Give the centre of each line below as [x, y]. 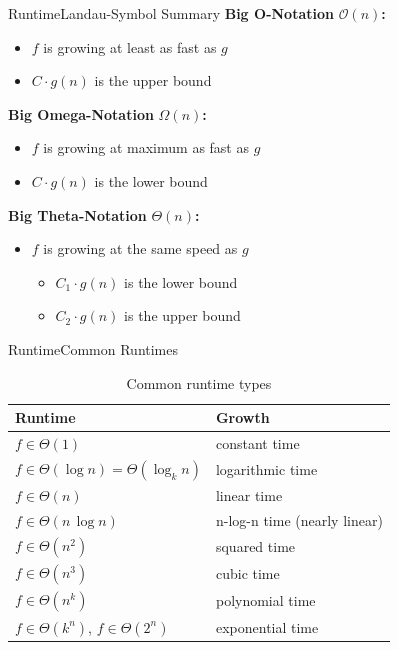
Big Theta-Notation [77, 214]
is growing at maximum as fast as [146, 147]
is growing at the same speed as [140, 248]
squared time [255, 545]
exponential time [267, 626]
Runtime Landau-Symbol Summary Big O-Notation [171, 13]
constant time [257, 442]
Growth [242, 417]
